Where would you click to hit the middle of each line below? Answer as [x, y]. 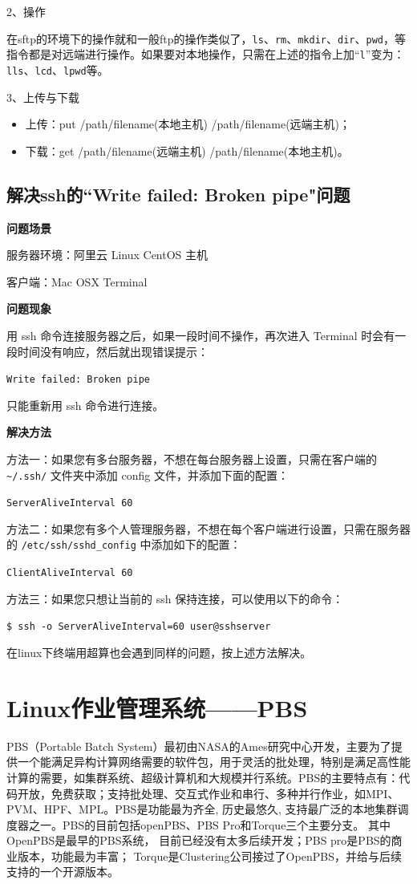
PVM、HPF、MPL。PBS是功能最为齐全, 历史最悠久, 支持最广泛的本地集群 [202, 809]
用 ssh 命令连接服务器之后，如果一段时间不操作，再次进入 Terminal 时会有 [201, 335]
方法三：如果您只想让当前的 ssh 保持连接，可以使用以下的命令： [175, 598]
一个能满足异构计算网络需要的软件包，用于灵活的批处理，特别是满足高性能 [214, 762]
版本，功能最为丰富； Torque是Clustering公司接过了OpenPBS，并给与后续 [209, 856]
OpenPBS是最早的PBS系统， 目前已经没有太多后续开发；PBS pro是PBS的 [199, 840]
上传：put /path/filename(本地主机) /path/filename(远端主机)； [188, 124]
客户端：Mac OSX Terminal [77, 281]
